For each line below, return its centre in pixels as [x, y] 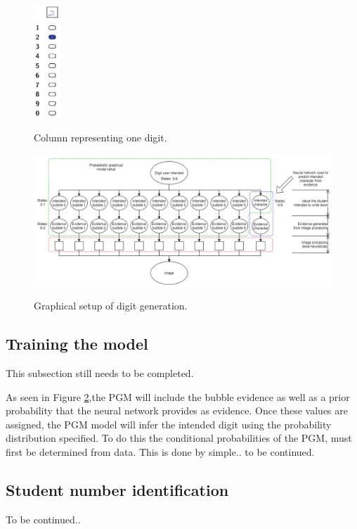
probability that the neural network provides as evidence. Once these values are [177, 410]
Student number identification [117, 490]
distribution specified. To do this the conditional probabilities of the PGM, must [179, 438]
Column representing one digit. [100, 137]
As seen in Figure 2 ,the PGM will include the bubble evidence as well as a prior [178, 396]
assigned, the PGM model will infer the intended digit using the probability [169, 424]
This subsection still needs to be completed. [100, 373]
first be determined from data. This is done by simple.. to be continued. [160, 452]
